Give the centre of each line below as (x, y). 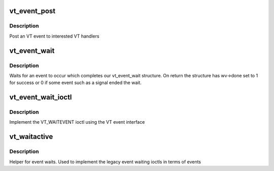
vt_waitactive (31, 137)
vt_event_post (32, 11)
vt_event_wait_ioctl (41, 97)
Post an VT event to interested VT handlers (54, 36)
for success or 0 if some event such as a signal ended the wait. (76, 83)
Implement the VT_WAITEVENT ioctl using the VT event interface (77, 122)
